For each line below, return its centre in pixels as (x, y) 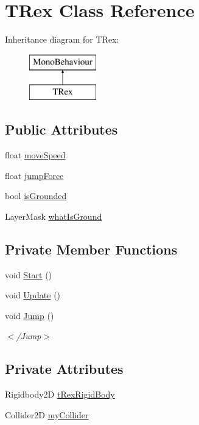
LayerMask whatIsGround (54, 216)
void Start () (29, 274)
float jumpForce (34, 175)
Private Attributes (64, 369)
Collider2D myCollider (47, 414)
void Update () (33, 295)
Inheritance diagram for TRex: (62, 39)
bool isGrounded (36, 196)
